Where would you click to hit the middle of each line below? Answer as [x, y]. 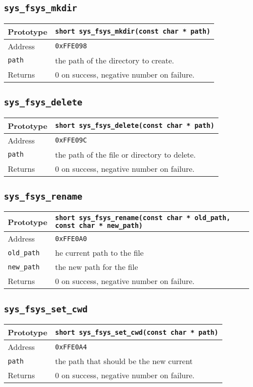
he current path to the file [99, 253]
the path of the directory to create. [115, 60]
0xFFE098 [71, 46]
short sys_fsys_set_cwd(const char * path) [137, 332]
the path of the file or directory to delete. [126, 154]
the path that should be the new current [124, 361]
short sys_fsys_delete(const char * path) [135, 126]
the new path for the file [97, 267]
